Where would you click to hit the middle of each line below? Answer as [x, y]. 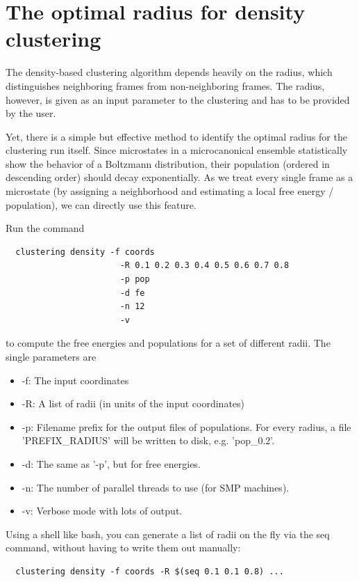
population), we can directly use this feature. [101, 204]
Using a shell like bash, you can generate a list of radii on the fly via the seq [168, 534]
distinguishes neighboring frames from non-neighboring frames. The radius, [165, 85]
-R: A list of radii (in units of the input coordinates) [133, 403]
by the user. [31, 113]
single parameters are [51, 356]
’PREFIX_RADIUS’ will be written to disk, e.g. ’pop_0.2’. [148, 440]
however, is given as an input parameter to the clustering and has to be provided [178, 99]
